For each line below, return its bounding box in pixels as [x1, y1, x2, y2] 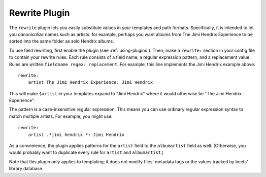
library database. [9, 166, 44, 172]
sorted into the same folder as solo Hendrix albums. [9, 38, 114, 44]
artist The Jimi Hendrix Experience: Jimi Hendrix [28, 79, 153, 85]
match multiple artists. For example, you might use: [9, 113, 113, 119]
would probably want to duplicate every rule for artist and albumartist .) [9, 149, 164, 155]
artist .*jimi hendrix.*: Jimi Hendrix [28, 132, 125, 138]
